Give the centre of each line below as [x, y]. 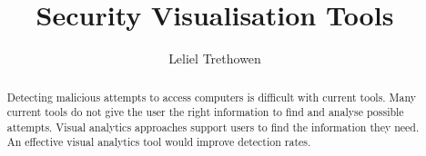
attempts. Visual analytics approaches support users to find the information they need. [213, 127]
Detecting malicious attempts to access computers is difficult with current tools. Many [212, 97]
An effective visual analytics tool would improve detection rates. [159, 142]
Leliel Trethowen [215, 58]
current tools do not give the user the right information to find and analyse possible [205, 112]
